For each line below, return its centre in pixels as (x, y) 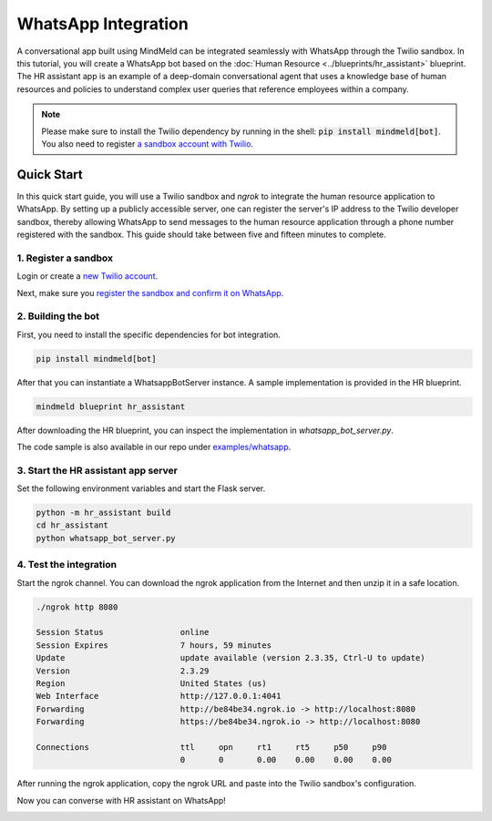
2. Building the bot (58, 316)
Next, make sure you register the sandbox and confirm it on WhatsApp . (150, 292)
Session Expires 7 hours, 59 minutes (154, 645)
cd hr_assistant (72, 525)
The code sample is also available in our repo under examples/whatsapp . (154, 446)
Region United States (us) (152, 683)
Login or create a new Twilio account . (87, 276)
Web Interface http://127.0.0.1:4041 (159, 696)
